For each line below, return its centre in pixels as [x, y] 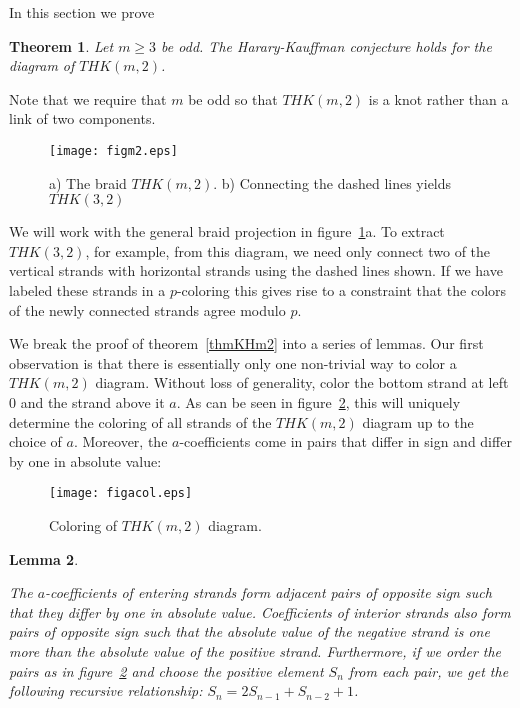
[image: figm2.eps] [113, 150]
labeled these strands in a [87, 290]
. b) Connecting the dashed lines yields [332, 182]
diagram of [42, 65]
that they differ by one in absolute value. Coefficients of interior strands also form [260, 611]
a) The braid [88, 182]
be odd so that [233, 98]
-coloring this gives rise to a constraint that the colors [341, 290]
